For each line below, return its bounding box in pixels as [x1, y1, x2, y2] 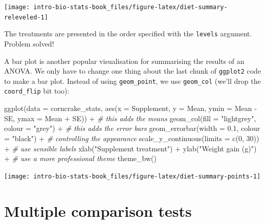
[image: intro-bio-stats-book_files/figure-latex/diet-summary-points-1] [4, 172, 261, 180]
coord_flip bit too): [4, 85, 70, 96]
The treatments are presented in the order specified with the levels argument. [4, 28, 252, 39]
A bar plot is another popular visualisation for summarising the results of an [4, 55, 245, 66]
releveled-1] [4, 13, 48, 21]
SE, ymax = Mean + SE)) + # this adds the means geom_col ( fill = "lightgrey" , [4, 113, 256, 123]
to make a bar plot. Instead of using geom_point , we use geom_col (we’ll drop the [4, 75, 261, 86]
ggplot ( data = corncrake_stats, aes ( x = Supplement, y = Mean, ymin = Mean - [4, 103, 257, 114]
